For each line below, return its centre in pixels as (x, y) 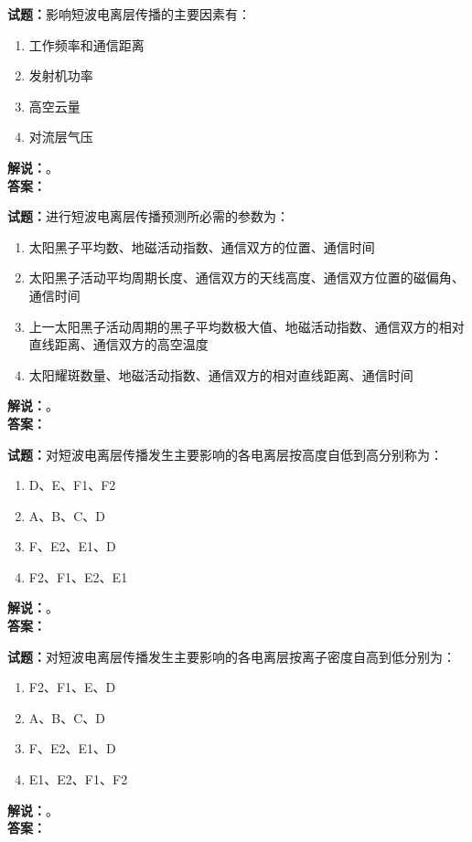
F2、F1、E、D (72, 687)
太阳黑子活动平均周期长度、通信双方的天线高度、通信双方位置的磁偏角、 (247, 277)
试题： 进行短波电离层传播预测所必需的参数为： (148, 216)
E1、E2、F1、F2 (78, 779)
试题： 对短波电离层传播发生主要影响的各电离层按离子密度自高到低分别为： (231, 656)
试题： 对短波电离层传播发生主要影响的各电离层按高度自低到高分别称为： (225, 454)
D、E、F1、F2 (72, 485)
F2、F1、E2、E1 (78, 576)
